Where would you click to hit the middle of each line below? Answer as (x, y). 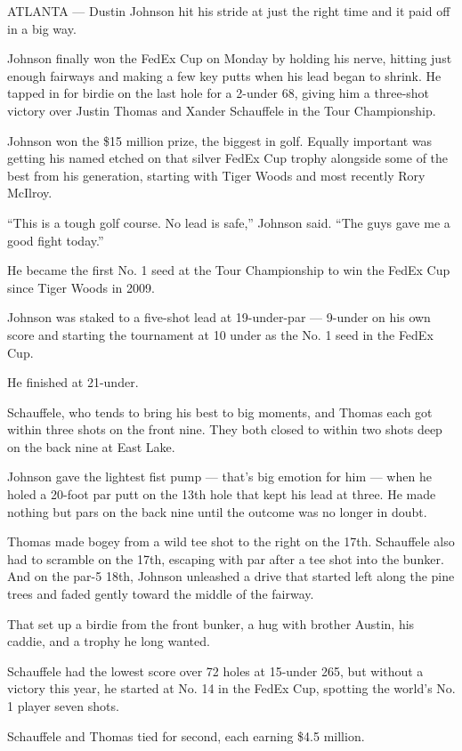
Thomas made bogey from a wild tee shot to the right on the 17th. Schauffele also (231, 541)
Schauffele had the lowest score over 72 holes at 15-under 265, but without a (215, 670)
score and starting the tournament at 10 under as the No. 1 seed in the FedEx (220, 334)
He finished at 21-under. (73, 382)
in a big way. (42, 28)
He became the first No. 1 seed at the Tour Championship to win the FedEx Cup (229, 270)
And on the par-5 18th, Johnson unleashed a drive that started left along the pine (231, 576)
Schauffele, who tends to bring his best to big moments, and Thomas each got (220, 412)
